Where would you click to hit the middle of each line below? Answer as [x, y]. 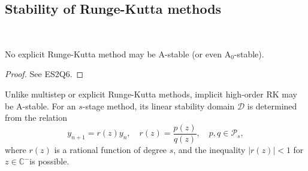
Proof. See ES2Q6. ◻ [44, 74]
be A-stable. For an [40, 106]
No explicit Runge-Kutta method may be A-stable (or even [113, 54]
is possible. [49, 161]
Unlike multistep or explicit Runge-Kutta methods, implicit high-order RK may [151, 94]
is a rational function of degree [111, 149]
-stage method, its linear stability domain [158, 106]
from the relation [36, 117]
